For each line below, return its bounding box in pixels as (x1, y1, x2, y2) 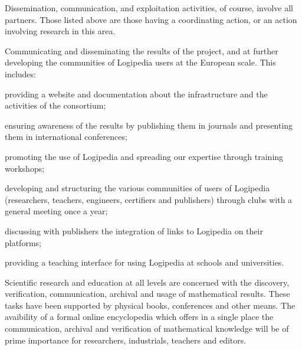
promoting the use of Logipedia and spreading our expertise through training (5, 150, 284, 162)
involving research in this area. (5, 25, 116, 37)
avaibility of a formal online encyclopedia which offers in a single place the (5, 310, 274, 323)
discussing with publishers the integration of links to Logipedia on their (5, 224, 263, 237)
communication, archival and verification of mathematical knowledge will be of (5, 322, 289, 335)
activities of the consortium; (5, 99, 106, 112)
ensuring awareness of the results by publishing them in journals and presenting (5, 119, 293, 131)
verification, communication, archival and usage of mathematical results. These (5, 287, 290, 300)
